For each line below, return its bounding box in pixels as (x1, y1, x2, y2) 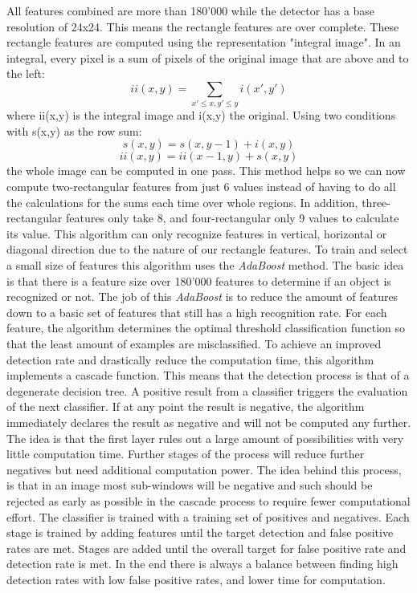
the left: (6, 65, 45, 82)
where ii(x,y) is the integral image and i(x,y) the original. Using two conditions (6, 107, 396, 124)
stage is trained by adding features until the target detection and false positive (6, 524, 394, 541)
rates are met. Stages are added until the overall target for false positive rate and (6, 539, 407, 556)
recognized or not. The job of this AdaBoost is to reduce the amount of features (6, 288, 399, 305)
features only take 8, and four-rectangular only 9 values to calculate (65, 209, 399, 226)
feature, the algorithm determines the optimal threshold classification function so (6, 319, 406, 336)
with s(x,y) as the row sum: (6, 122, 142, 139)
